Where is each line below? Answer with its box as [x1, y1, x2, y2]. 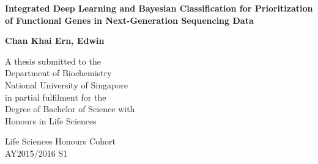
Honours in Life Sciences [5, 114, 97, 127]
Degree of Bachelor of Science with [5, 102, 135, 115]
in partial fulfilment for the [5, 90, 106, 103]
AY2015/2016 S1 [5, 146, 68, 159]
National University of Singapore [5, 78, 128, 91]
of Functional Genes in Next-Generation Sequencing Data [5, 13, 254, 26]
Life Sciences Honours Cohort [5, 135, 116, 148]
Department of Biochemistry [5, 66, 112, 79]
